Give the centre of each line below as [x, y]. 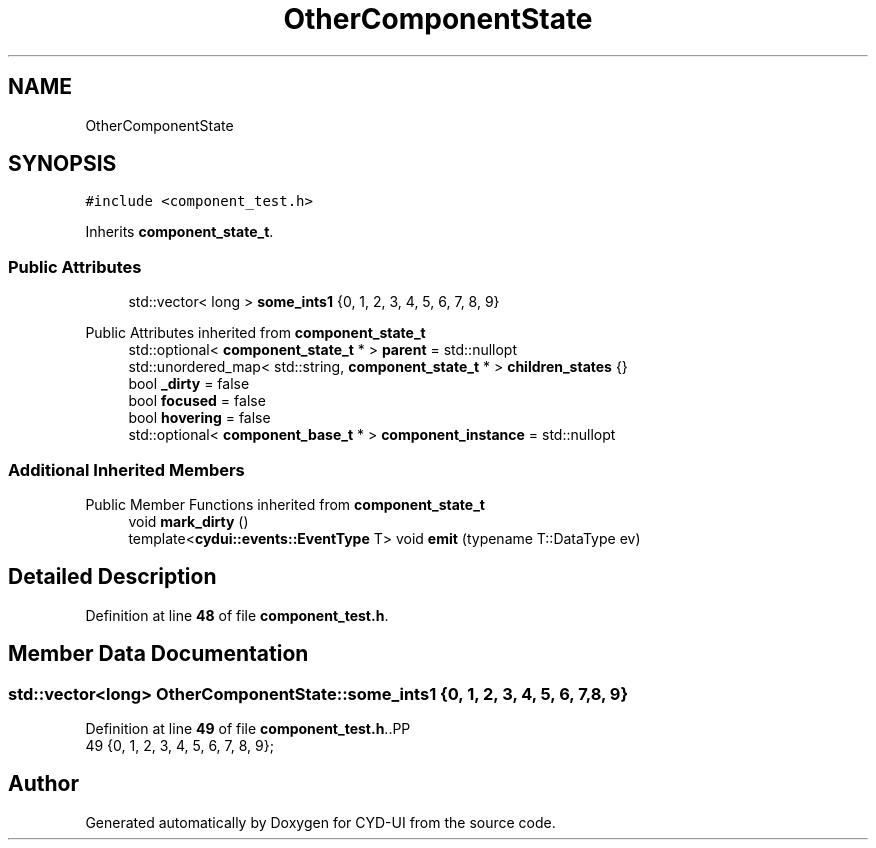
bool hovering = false [199, 418]
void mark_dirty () [188, 521]
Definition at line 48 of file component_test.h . [237, 615]
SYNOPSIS [62, 164]
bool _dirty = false [189, 384]
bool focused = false [197, 401]
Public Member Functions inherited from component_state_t [285, 504]
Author [43, 784]
